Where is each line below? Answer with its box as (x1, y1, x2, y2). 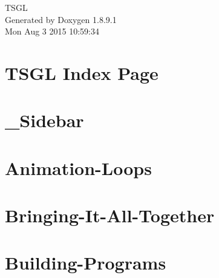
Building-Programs (5, 250, 166, 275)
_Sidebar (5, 108, 84, 133)
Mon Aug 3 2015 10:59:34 (5, 25, 99, 38)
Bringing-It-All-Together (5, 203, 215, 228)
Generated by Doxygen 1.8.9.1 (5, 13, 117, 25)
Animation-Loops (5, 155, 152, 180)
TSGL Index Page (5, 60, 159, 85)
